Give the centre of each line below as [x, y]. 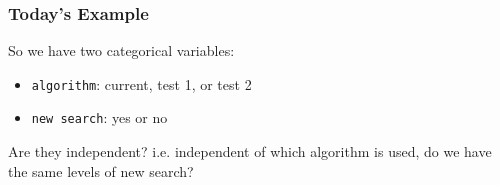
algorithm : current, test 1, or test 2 [141, 83]
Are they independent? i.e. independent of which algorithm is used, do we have [250, 151]
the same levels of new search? [101, 170]
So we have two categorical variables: [121, 50]
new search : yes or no [99, 117]
